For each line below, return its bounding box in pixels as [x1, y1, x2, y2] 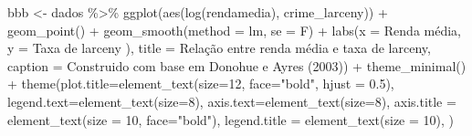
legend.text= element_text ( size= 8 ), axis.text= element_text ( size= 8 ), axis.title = [7, 91, 456, 110]
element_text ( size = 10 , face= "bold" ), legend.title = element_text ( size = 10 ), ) [7, 110, 455, 129]
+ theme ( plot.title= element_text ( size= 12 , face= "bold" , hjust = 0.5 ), [7, 74, 394, 93]
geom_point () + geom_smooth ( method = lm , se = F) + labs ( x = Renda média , [7, 20, 462, 39]
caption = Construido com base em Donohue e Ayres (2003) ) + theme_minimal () [7, 56, 467, 75]
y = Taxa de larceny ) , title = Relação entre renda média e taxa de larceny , [7, 38, 431, 58]
